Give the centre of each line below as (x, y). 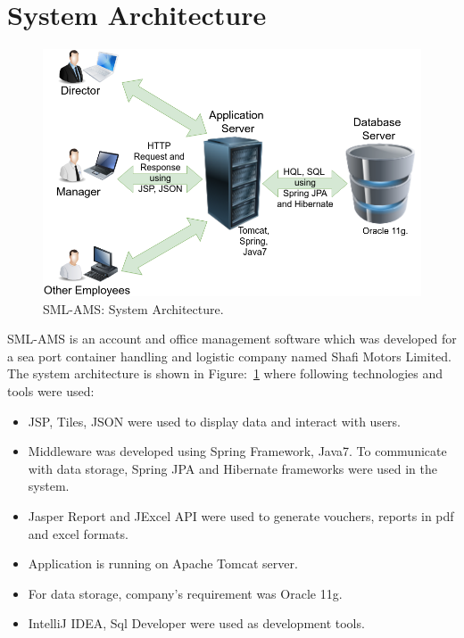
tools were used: (51, 391)
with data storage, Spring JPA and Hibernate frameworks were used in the (233, 468)
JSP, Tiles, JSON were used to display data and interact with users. (214, 421)
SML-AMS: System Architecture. (133, 308)
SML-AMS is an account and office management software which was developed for (232, 339)
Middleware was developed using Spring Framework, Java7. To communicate (237, 451)
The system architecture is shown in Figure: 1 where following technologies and (225, 373)
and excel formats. (78, 533)
